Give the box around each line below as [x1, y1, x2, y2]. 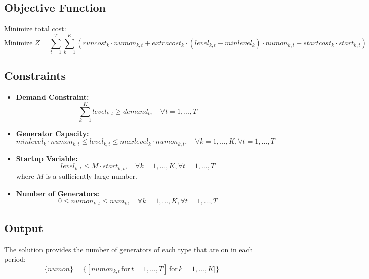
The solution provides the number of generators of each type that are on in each [4, 244, 253, 254]
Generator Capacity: [16, 128, 89, 138]
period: [4, 254, 26, 264]
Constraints [4, 68, 66, 83]
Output [4, 220, 44, 236]
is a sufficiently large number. [46, 170, 137, 181]
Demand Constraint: [16, 91, 89, 102]
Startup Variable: [16, 153, 78, 163]
